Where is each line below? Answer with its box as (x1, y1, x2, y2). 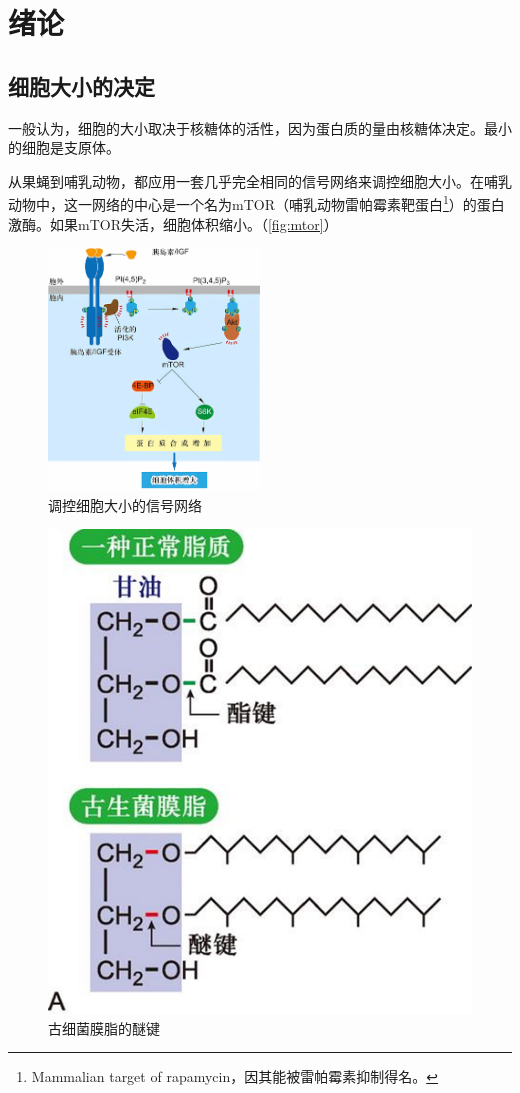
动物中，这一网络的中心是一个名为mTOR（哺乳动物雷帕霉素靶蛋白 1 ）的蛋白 (8, 191, 505, 215)
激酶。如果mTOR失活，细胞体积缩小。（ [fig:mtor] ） (8, 213, 338, 234)
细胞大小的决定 (8, 70, 155, 101)
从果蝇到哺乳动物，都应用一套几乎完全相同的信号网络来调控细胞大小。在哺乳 (8, 170, 512, 191)
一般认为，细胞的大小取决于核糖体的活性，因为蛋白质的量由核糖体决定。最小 (8, 117, 512, 138)
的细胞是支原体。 (8, 137, 120, 158)
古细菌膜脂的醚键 (48, 1017, 160, 1038)
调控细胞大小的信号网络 (48, 494, 202, 515)
